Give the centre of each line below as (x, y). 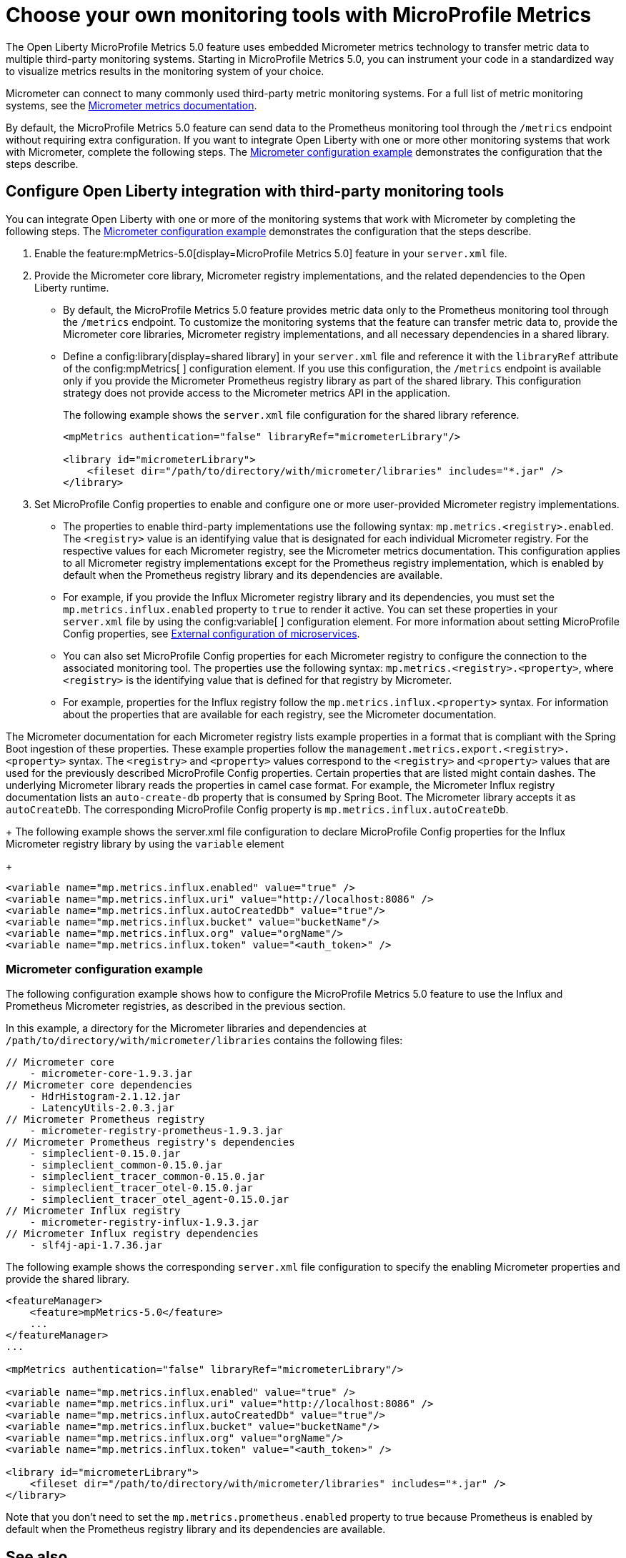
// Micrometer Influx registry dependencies (133, 1234)
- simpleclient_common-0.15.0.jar (126, 1165)
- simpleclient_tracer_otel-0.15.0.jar (141, 1188)
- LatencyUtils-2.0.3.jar (102, 1108)
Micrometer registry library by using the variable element (145, 843)
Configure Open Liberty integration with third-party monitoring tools (255, 192)
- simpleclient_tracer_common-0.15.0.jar (147, 1177)
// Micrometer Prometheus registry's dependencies (150, 1142)
